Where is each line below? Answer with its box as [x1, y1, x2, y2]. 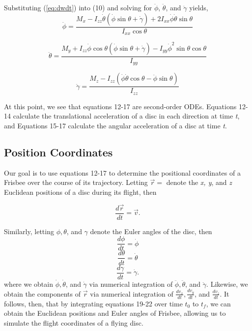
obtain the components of [4, 288, 81, 299]
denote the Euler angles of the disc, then [90, 226, 212, 236]
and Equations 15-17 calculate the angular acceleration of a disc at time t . [4, 120, 227, 130]
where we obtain [4, 278, 53, 289]
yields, [189, 2, 208, 12]
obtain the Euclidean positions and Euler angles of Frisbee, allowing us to [4, 308, 226, 318]
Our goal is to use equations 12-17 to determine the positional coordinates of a [4, 167, 241, 178]
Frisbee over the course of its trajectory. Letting [4, 177, 148, 187]
